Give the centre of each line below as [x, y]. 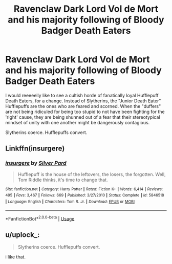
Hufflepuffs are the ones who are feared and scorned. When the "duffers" [83, 106]
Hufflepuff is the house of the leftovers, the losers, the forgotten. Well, [92, 174]
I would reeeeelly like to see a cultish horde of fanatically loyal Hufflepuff [82, 95]
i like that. [15, 257]
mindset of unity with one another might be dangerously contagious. [78, 122]
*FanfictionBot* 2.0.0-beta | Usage [40, 218]
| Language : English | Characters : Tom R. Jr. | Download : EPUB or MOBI [70, 202]
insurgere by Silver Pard [36, 163]
